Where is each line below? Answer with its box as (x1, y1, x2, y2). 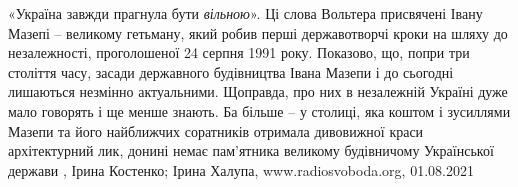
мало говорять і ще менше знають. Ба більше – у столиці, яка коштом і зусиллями (8, 100, 511, 121)
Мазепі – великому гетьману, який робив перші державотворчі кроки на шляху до (8, 22, 508, 43)
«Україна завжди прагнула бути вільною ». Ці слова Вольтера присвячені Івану (8, 3, 483, 23)
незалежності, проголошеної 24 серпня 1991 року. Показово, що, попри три (8, 42, 470, 63)
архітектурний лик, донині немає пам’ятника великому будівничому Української (8, 140, 494, 161)
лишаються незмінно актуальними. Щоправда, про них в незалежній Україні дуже (8, 81, 508, 102)
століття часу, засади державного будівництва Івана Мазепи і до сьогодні (8, 61, 454, 82)
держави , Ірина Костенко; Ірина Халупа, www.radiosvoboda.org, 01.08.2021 (8, 159, 474, 180)
